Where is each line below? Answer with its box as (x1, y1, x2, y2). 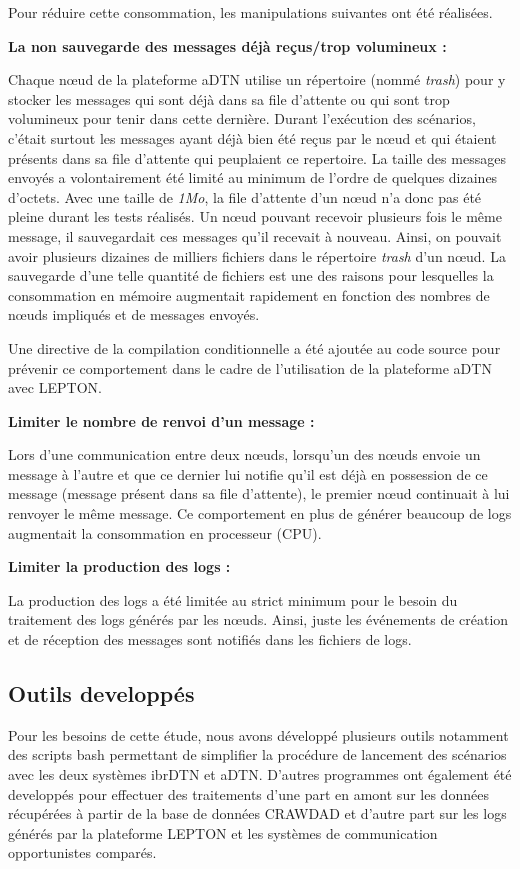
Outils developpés (8, 678, 195, 709)
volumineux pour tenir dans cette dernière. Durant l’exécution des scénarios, (8, 108, 476, 129)
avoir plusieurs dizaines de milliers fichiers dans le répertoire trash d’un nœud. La (8, 245, 506, 266)
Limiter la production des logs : (8, 556, 231, 577)
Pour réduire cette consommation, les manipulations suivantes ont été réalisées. (8, 2, 493, 22)
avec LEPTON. (8, 377, 102, 398)
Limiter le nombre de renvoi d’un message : (8, 410, 315, 431)
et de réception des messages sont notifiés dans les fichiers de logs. (8, 629, 412, 650)
